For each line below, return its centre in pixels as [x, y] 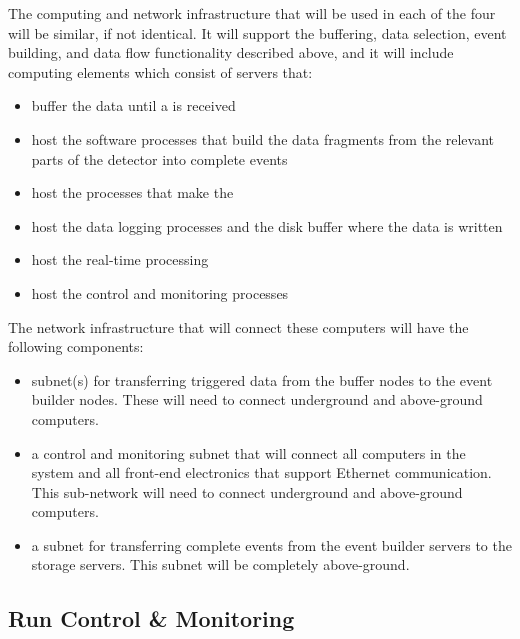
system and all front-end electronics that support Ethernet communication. [261, 472]
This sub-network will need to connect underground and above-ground [247, 491]
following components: [76, 346]
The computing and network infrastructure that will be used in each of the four [252, 13]
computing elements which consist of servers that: [160, 71]
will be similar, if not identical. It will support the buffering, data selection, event [257, 32]
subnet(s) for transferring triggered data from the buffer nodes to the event [262, 379]
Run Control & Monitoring [151, 618]
